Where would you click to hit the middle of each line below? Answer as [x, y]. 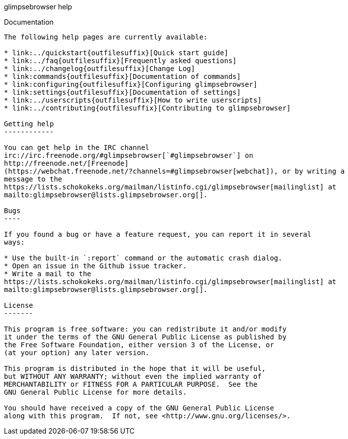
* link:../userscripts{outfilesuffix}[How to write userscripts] [133, 100]
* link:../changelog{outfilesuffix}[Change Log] [100, 69]
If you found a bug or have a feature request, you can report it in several [158, 234]
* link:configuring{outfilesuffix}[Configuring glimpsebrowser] [131, 84]
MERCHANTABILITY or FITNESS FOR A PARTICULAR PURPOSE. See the [131, 384]
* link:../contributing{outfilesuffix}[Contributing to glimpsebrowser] [147, 108]
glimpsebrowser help [38, 7]
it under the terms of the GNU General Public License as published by [145, 337]
